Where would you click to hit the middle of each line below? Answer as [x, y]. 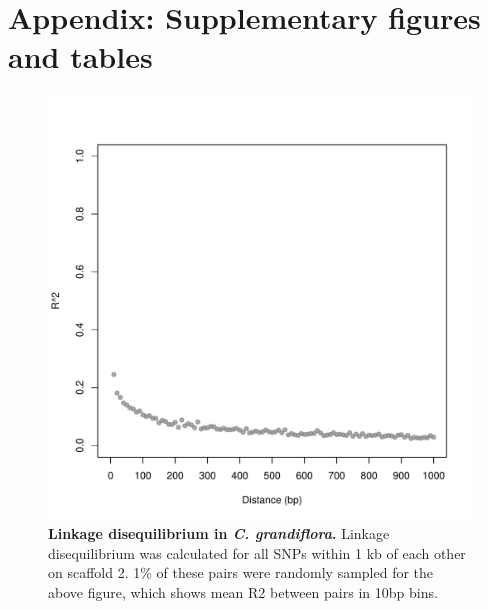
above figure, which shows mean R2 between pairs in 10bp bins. [243, 591]
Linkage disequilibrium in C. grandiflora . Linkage [219, 532]
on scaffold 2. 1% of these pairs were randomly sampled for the [241, 572]
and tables [80, 56]
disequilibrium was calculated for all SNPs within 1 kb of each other [257, 552]
